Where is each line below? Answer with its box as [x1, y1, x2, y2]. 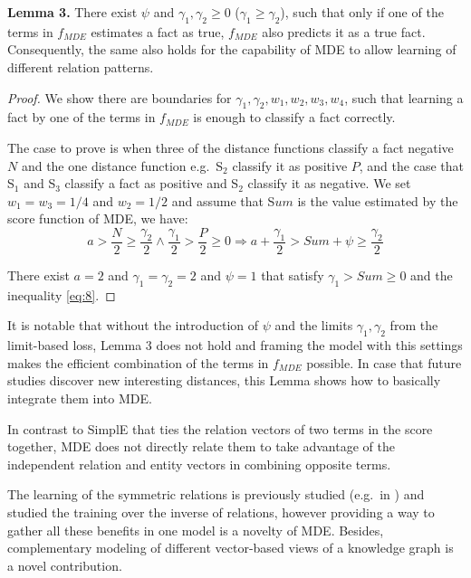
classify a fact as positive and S [64, 174, 239, 193]
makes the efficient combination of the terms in [7, 353, 269, 372]
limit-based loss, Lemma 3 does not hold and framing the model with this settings [7, 336, 463, 355]
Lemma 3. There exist [7, 3, 138, 21]
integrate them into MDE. [7, 388, 152, 407]
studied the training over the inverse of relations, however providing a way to [7, 502, 435, 521]
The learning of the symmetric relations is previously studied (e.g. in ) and [7, 485, 425, 504]
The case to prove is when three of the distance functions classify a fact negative [7, 137, 454, 156]
